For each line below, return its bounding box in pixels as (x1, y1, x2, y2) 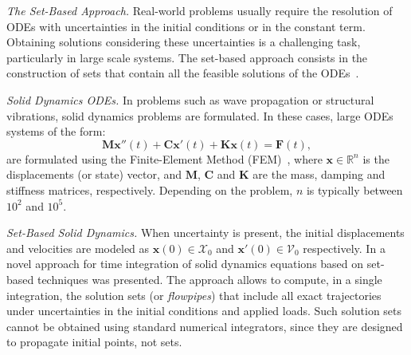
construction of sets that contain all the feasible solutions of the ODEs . (6, 65, 359, 81)
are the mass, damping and (252, 166, 386, 183)
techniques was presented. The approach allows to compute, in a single (37, 270, 382, 287)
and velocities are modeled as (6, 239, 150, 256)
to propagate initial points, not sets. (6, 333, 182, 350)
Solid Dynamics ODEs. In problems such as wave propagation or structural (6, 91, 374, 108)
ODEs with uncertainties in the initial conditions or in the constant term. (6, 18, 366, 34)
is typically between (306, 181, 403, 198)
